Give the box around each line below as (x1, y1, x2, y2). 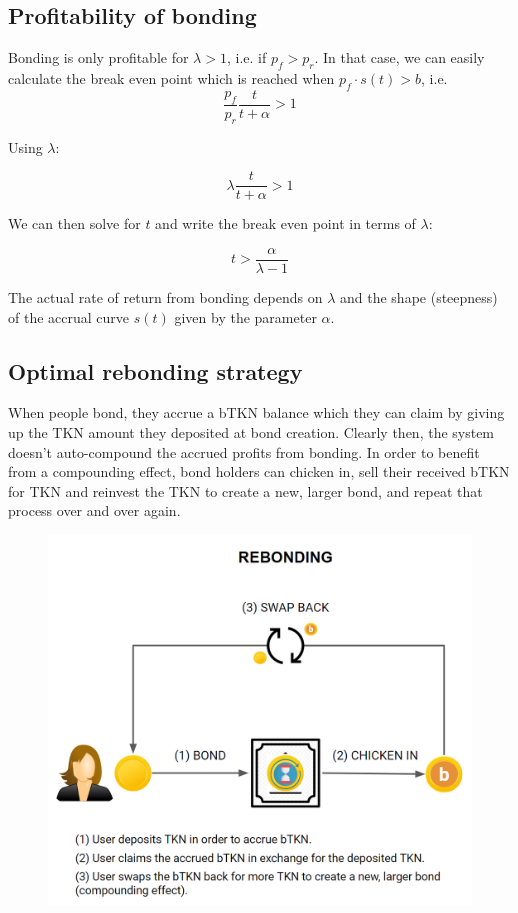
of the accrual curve (8, 306, 130, 327)
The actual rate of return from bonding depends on (8, 286, 323, 307)
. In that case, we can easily (314, 47, 485, 68)
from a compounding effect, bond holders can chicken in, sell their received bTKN (8, 461, 510, 482)
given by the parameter (174, 306, 317, 327)
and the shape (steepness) (340, 286, 498, 307)
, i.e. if (226, 47, 267, 68)
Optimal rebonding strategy (8, 355, 303, 386)
